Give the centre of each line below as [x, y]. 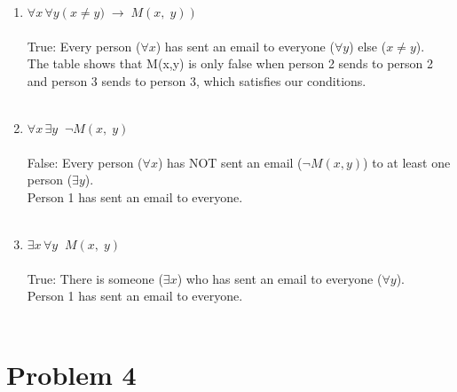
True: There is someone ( [95, 278]
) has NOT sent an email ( [230, 162]
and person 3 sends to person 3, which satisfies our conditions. [197, 80]
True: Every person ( [84, 46]
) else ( [368, 46]
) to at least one [407, 162]
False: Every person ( [85, 162]
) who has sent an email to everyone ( [280, 278]
